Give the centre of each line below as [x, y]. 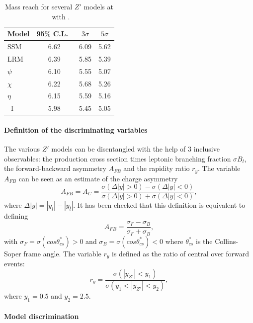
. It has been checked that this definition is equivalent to [159, 205]
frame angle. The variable [62, 253]
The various [22, 149]
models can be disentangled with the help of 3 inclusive [135, 149]
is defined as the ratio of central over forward [180, 253]
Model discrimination [42, 316]
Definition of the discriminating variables [76, 129]
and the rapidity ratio [157, 168]
